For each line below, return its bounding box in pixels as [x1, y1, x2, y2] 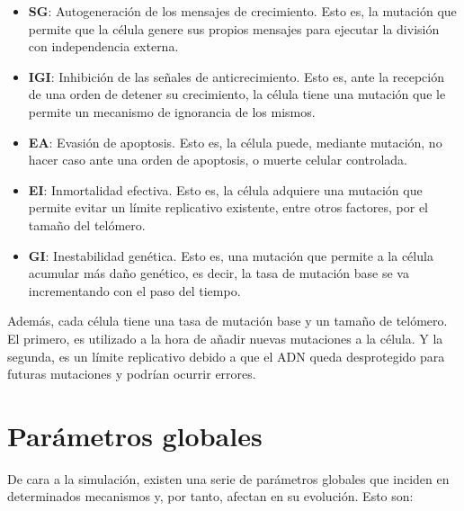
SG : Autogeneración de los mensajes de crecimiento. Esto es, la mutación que [28, 2, 457, 20]
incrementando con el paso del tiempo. [28, 281, 241, 300]
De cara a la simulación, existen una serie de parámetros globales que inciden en [7, 469, 450, 488]
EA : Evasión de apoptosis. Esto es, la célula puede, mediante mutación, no [28, 132, 442, 151]
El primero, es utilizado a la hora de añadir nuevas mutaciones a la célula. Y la [7, 328, 443, 347]
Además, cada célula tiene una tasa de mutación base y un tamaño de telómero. [7, 311, 448, 330]
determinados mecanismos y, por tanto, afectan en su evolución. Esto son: [7, 487, 414, 506]
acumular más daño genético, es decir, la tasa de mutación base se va [28, 264, 409, 282]
